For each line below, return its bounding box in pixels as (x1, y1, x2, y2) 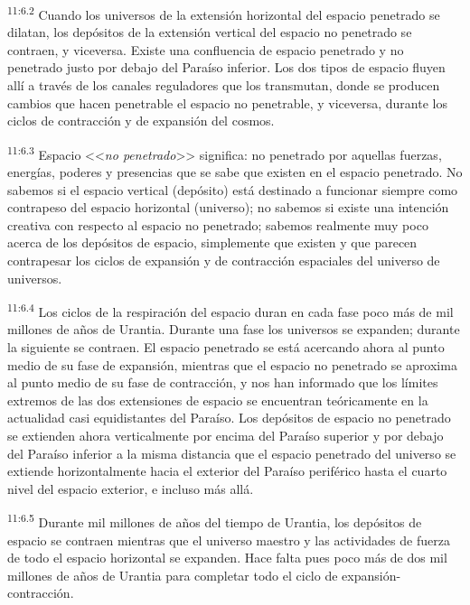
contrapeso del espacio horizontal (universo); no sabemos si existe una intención (7, 198, 449, 217)
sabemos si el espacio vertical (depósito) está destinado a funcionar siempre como (7, 180, 458, 199)
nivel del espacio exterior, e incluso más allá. (7, 479, 254, 498)
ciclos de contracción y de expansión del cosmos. (7, 111, 275, 130)
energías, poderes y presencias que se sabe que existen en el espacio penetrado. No (7, 163, 463, 181)
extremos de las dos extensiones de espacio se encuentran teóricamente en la (7, 390, 428, 409)
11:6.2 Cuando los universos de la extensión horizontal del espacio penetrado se (7, 3, 440, 23)
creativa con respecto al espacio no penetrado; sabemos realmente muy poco (7, 215, 428, 234)
